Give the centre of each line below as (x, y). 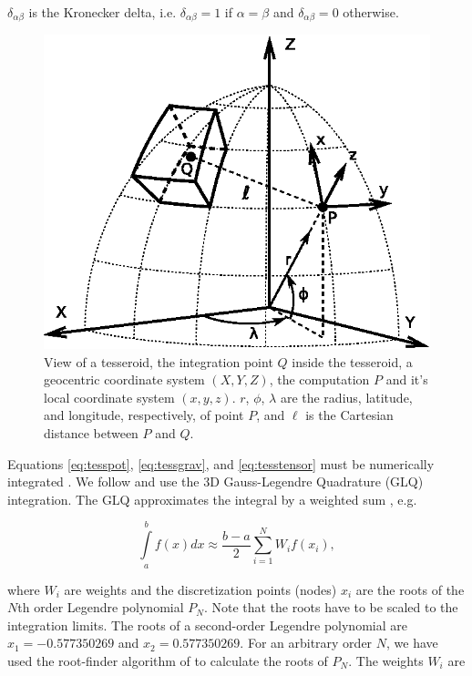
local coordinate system (109, 397)
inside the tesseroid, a (352, 361)
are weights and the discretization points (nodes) (200, 589)
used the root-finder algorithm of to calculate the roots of (168, 660)
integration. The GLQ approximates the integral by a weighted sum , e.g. (212, 499)
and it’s (407, 379)
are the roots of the (410, 589)
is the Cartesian (349, 415)
